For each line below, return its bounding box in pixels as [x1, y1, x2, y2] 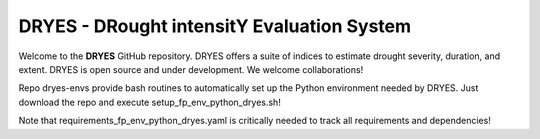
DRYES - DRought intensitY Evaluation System [18, 15, 412, 37]
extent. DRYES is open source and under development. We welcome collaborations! [18, 63, 364, 75]
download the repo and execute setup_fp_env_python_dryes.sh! [18, 96, 282, 108]
